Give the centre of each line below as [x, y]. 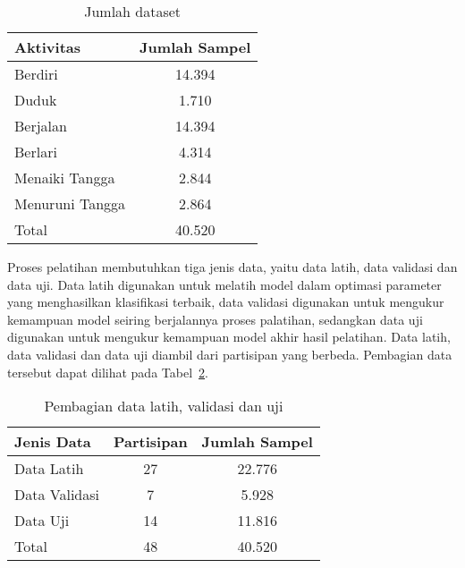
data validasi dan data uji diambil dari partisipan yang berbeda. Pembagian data [230, 354]
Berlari [36, 152]
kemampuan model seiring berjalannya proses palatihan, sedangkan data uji [215, 319]
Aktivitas [48, 47]
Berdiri [36, 74]
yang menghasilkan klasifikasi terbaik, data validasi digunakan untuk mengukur [226, 302]
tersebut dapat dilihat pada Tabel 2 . [108, 372]
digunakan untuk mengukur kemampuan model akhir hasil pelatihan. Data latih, [229, 337]
